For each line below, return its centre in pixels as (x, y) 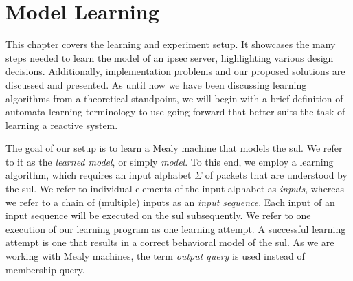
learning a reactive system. (62, 125)
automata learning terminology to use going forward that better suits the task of (175, 112)
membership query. (45, 269)
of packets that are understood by (276, 175)
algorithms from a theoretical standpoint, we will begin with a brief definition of (174, 98)
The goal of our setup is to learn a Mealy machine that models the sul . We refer (174, 148)
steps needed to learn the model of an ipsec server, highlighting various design (170, 57)
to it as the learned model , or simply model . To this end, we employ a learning (170, 161)
